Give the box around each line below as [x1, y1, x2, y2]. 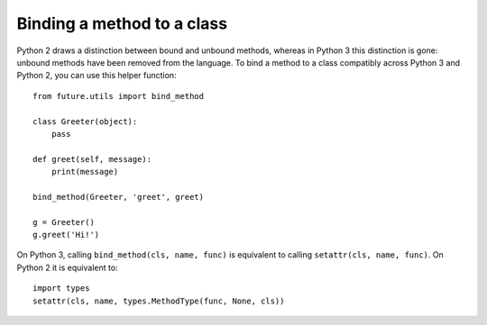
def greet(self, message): [32, 154, 152, 164]
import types [32, 284, 90, 293]
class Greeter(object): [32, 116, 138, 126]
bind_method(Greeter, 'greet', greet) [32, 192, 205, 202]
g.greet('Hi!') [32, 230, 100, 240]
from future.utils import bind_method [32, 91, 205, 101]
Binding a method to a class [16, 14, 228, 33]
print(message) [51, 167, 119, 177]
